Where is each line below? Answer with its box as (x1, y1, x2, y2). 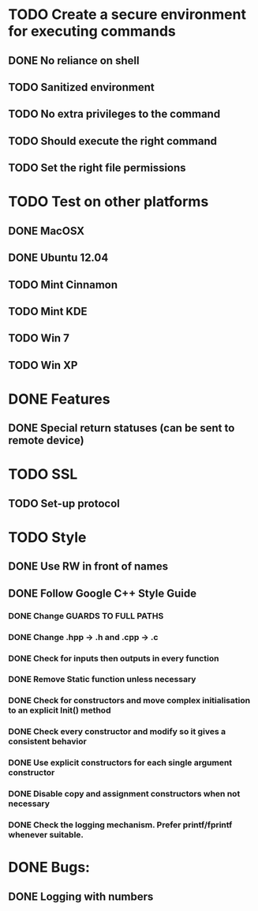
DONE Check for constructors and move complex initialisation (8, 695, 251, 706)
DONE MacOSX (8, 224, 85, 238)
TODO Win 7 (8, 332, 69, 345)
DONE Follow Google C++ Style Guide (8, 586, 197, 600)
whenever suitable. (8, 830, 84, 841)
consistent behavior (8, 736, 87, 747)
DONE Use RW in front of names (8, 559, 168, 574)
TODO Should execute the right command (8, 134, 218, 148)
